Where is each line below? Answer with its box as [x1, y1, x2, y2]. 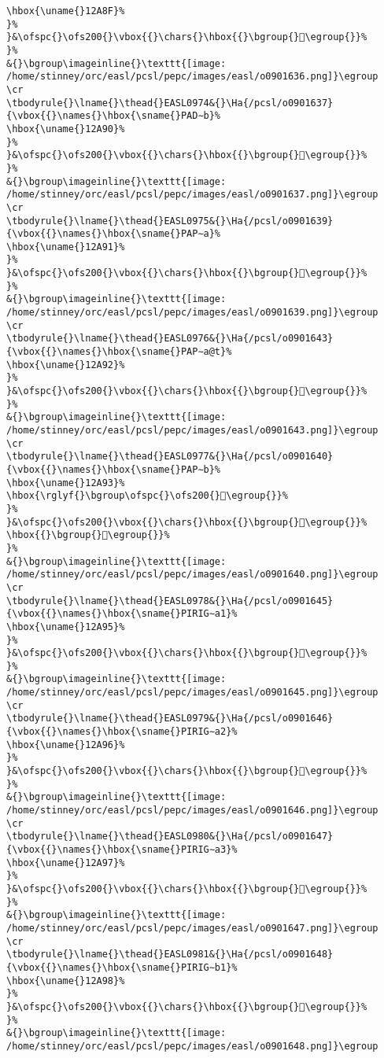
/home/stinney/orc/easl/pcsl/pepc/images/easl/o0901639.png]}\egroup [6, 307, 378, 319]
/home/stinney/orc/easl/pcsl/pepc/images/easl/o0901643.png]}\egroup [6, 425, 378, 436]
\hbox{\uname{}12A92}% [6, 359, 125, 370]
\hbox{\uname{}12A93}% [6, 477, 125, 488]
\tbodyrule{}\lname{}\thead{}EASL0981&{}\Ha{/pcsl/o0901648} [6, 949, 334, 960]
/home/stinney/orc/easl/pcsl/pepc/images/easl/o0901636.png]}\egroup [6, 71, 378, 83]
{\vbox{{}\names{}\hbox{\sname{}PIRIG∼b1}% [6, 961, 238, 973]
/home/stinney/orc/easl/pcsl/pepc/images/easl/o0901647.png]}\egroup [6, 922, 378, 934]
